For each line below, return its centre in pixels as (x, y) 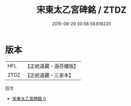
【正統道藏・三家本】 (49, 75)
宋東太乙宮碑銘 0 (29, 98)
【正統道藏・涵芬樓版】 (52, 66)
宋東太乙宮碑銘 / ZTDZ (82, 10)
